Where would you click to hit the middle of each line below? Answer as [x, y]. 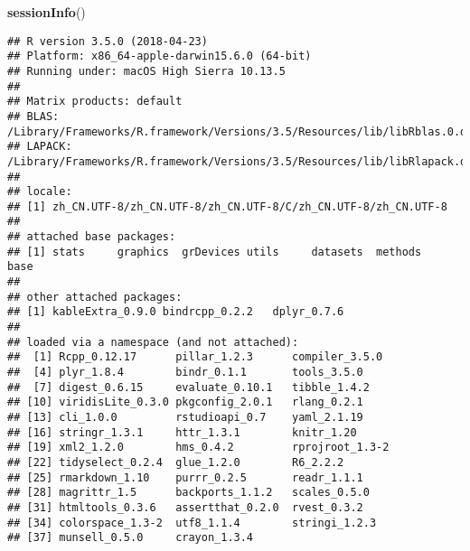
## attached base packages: [92, 237]
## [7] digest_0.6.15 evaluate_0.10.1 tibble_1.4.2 [188, 387]
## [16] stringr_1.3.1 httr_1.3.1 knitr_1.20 [182, 432]
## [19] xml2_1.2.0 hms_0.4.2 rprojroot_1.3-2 [198, 448]
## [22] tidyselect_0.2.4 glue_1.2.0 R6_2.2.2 [176, 462]
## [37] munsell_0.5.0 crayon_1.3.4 [131, 538]
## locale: [40, 192]
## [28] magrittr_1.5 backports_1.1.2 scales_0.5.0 [188, 493]
